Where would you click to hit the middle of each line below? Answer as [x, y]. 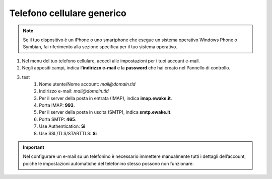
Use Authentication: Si [62, 126]
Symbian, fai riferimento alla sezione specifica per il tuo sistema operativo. [100, 47]
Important [34, 147]
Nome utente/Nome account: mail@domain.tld [87, 84]
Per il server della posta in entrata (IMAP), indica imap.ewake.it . [106, 98]
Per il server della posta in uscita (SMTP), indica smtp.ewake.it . [105, 112]
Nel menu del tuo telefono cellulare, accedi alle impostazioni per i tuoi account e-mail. [111, 61]
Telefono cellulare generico [68, 13]
